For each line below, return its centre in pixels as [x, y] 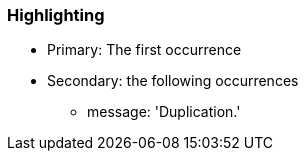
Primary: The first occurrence [144, 50]
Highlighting [56, 15]
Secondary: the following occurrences [173, 81]
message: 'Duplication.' [164, 112]
